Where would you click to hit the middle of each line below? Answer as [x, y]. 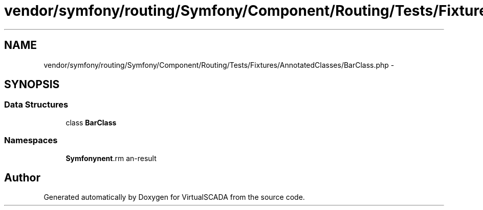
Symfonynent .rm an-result [111, 158]
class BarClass [91, 122]
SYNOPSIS [32, 85]
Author [22, 177]
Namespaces [31, 140]
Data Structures [36, 105]
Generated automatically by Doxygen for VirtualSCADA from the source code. [174, 197]
